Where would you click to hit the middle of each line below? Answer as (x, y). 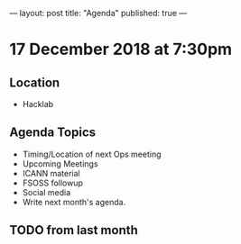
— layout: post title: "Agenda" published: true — (98, 13)
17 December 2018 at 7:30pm (121, 50)
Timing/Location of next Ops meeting (92, 154)
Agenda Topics (53, 133)
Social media (46, 192)
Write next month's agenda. (74, 202)
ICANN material (51, 173)
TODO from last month (74, 230)
